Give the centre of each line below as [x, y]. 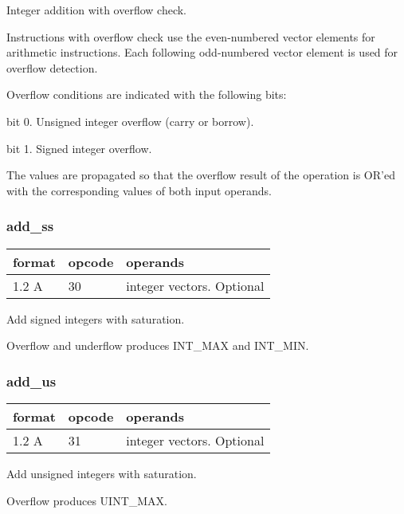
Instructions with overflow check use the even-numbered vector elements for [191, 36]
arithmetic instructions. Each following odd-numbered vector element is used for [202, 52]
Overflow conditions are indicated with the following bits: [147, 94]
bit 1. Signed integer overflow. [79, 148]
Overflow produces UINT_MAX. [87, 500]
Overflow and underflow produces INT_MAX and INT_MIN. [158, 345]
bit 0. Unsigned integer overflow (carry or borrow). [130, 121]
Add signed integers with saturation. [96, 318]
